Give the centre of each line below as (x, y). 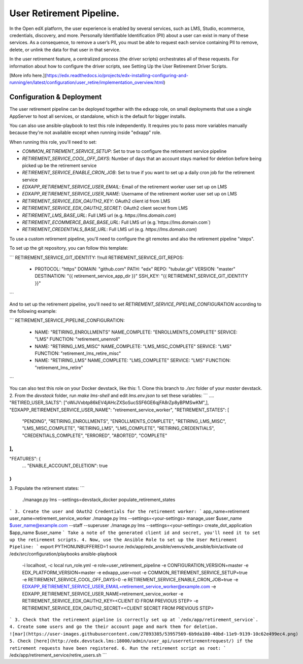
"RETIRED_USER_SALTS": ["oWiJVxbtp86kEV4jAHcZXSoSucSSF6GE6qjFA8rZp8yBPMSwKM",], (109, 403)
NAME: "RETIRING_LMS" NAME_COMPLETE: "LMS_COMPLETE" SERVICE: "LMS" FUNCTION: (133, 360)
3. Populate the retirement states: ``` (47, 488)
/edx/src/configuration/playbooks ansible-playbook (63, 554)
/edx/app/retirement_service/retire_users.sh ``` (58, 655)
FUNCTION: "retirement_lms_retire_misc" (78, 353)
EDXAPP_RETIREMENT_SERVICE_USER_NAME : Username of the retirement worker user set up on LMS (129, 194)
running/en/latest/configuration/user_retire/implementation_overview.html (87, 82)
